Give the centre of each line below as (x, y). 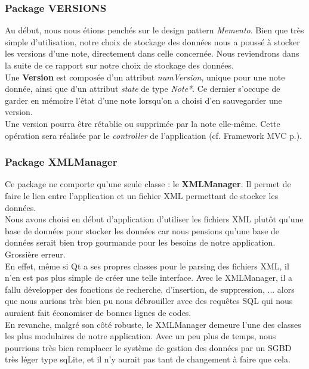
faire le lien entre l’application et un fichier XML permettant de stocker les (142, 195)
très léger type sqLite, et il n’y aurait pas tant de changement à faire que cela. (148, 359)
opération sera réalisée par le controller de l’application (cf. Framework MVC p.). (153, 135)
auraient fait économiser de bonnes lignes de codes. (98, 312)
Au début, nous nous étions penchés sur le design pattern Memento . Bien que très (154, 30)
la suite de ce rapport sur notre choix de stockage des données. (119, 65)
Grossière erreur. (35, 254)
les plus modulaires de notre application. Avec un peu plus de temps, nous (140, 336)
